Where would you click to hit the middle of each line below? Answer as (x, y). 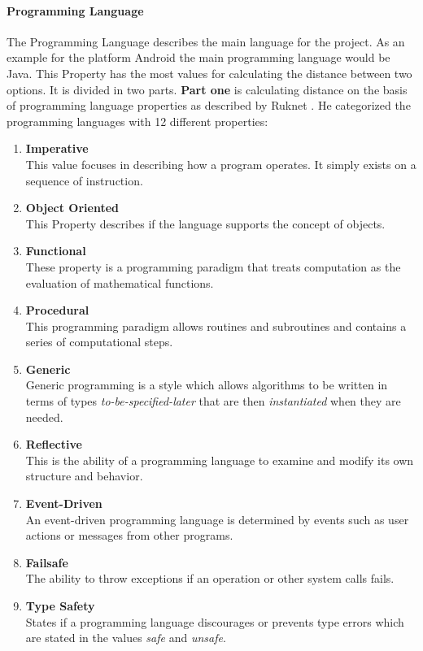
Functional (56, 251)
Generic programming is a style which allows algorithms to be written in (207, 385)
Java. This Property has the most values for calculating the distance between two (209, 73)
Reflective (54, 444)
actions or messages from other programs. (129, 535)
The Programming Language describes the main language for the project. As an (206, 41)
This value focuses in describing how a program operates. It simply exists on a (221, 164)
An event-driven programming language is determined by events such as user (217, 519)
